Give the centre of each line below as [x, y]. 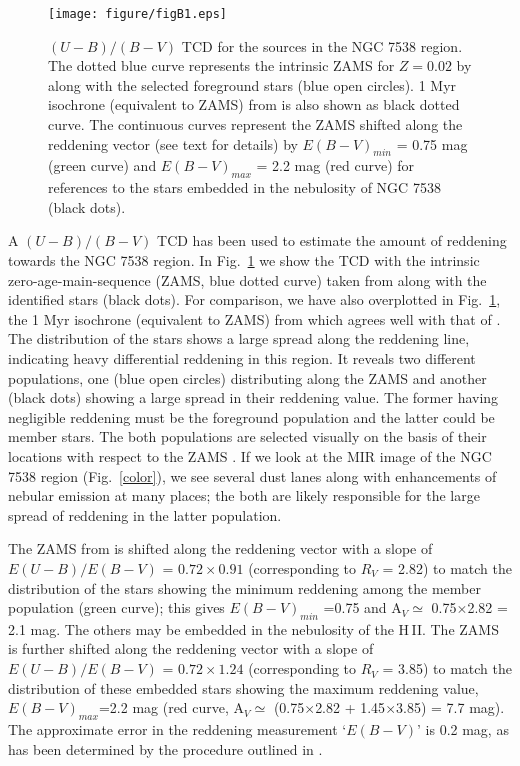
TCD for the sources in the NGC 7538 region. [322, 45]
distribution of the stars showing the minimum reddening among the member [244, 587]
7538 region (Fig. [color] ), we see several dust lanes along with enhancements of [252, 475]
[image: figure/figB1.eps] [137, 14]
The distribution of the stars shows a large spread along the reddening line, [239, 338]
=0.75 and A [362, 607]
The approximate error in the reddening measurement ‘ [177, 729]
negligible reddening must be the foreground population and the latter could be [251, 416]
